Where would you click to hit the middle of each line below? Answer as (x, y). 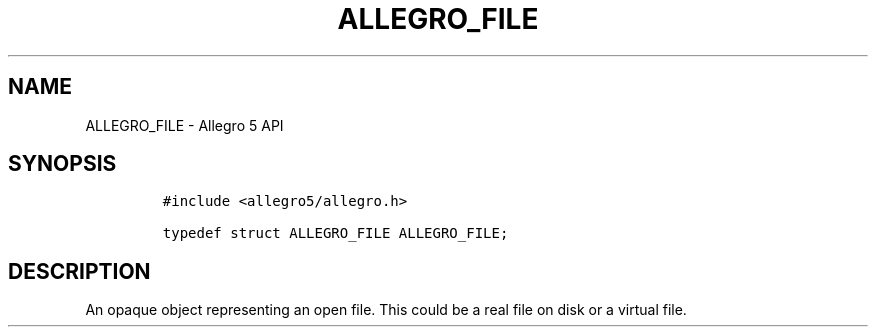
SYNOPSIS (62, 164)
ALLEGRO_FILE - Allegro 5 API (184, 125)
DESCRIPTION (79, 271)
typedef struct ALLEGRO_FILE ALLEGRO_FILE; (335, 233)
